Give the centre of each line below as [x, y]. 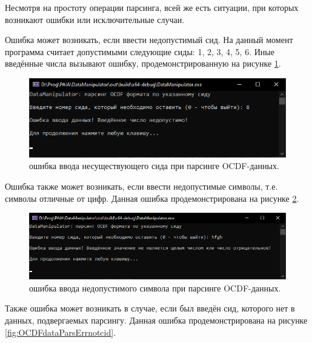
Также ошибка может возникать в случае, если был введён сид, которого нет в [150, 308]
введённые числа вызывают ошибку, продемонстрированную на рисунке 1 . [143, 63]
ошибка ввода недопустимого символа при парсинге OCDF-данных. [155, 288]
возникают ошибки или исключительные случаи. [95, 19]
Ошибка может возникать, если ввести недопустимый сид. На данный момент [149, 40]
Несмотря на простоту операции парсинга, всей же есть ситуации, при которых [152, 7]
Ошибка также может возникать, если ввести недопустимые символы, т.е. [141, 186]
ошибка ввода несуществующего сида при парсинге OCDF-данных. [154, 166]
